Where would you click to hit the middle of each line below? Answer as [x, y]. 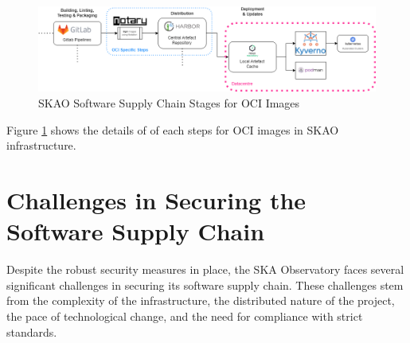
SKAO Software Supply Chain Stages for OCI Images [169, 103]
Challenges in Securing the [156, 200]
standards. [32, 331]
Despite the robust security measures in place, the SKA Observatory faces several [205, 269]
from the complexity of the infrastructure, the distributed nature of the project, [201, 300]
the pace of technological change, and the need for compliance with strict [185, 316]
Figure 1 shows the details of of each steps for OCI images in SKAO [173, 129]
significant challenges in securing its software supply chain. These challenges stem [205, 285]
